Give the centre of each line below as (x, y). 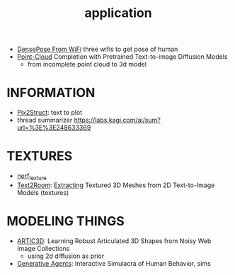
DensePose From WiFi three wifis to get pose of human (97, 49)
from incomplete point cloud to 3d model (87, 64)
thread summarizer (45, 120)
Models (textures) (43, 192)
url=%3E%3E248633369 (54, 128)
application (118, 13)
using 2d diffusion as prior (66, 256)
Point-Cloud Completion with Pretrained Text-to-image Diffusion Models (122, 57)
